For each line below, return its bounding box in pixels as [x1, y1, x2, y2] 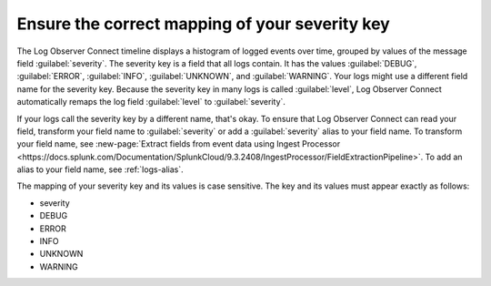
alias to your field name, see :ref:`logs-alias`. [16, 164, 184, 175]
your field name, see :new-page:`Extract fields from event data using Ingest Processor [16, 138, 341, 149]
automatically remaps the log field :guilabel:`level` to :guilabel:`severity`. [16, 97, 286, 107]
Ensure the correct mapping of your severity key [16, 14, 390, 34]
